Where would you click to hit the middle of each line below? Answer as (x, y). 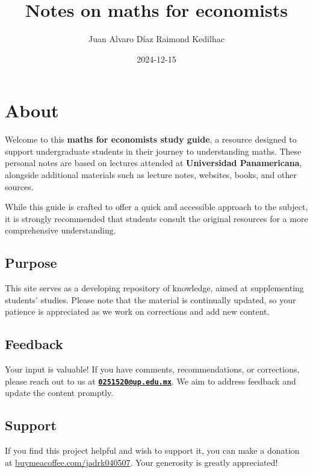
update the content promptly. (59, 393)
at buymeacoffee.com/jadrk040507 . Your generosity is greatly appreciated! (141, 462)
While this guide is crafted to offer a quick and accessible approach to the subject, (156, 207)
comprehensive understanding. (60, 230)
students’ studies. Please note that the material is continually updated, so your (150, 299)
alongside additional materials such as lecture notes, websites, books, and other (151, 175)
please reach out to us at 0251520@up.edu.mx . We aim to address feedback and (150, 381)
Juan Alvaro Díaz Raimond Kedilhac (156, 39)
